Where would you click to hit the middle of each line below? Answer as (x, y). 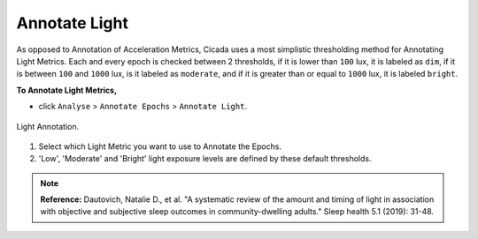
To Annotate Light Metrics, (67, 90)
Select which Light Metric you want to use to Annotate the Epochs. (160, 146)
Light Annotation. (48, 126)
